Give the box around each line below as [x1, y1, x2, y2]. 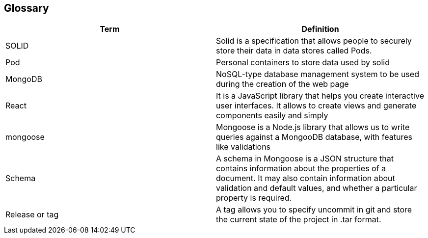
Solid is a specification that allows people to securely [216, 36, 412, 46]
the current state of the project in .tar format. [216, 214, 381, 225]
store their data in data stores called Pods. [216, 46, 372, 56]
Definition [301, 24, 339, 34]
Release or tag [5, 210, 59, 220]
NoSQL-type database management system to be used [216, 69, 419, 79]
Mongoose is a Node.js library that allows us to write [216, 122, 410, 132]
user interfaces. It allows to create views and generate [216, 101, 417, 111]
